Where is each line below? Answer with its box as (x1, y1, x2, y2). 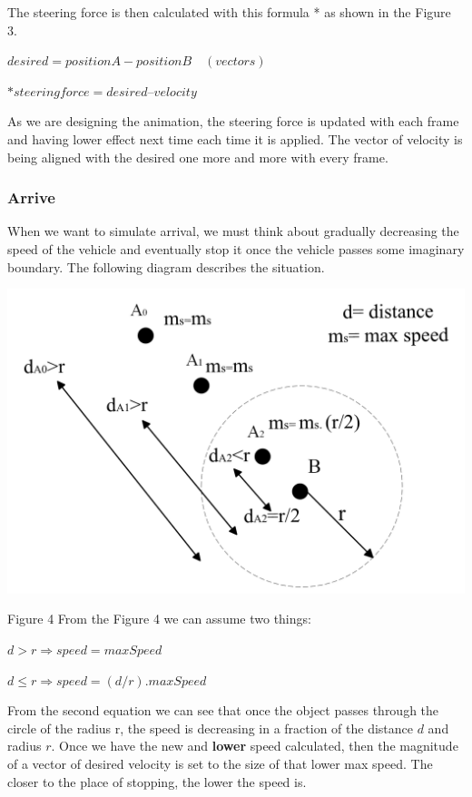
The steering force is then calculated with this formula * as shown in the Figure (7, 3, 451, 21)
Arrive (7, 186, 55, 209)
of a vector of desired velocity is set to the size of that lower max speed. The (7, 753, 433, 772)
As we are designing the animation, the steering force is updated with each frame (7, 112, 459, 131)
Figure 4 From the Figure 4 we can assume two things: (7, 609, 311, 628)
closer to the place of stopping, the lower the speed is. (7, 772, 307, 791)
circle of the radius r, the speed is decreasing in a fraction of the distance (7, 718, 414, 737)
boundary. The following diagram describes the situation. (7, 257, 325, 276)
